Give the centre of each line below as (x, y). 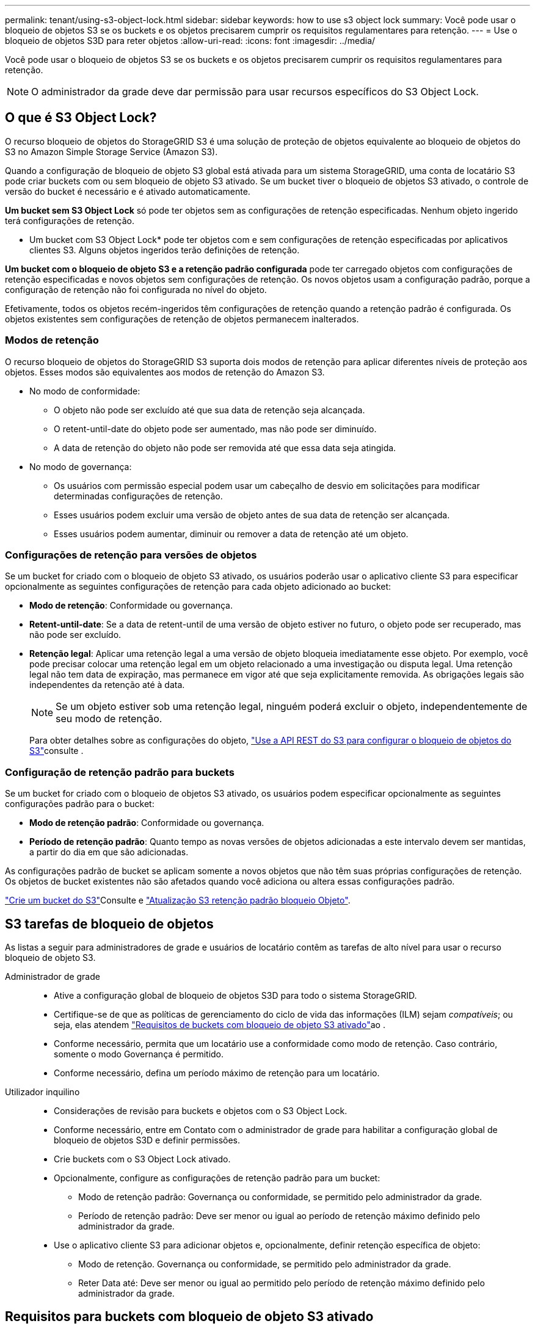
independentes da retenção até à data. (107, 685)
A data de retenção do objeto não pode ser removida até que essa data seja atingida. (225, 447)
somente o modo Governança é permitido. (139, 1054)
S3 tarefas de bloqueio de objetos (109, 924)
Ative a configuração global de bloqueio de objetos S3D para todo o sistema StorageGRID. (235, 995)
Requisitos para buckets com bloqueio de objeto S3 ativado (189, 1317)
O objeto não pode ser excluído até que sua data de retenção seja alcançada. (209, 410)
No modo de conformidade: (85, 391)
